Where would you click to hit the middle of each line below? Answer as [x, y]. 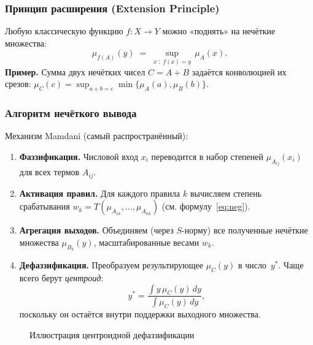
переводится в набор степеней [207, 156]
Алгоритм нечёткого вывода [71, 112]
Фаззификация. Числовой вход [79, 156]
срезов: [18, 84]
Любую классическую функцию [64, 31]
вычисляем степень [226, 193]
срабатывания [44, 206]
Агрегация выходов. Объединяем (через [96, 230]
